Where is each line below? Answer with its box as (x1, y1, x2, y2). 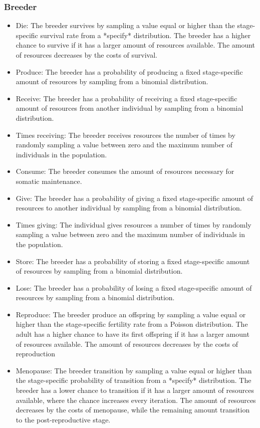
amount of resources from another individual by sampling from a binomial (16, 103, 243, 113)
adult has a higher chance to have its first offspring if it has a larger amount (16, 329, 249, 339)
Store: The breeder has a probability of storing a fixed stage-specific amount (16, 256, 250, 266)
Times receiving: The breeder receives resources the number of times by (16, 129, 235, 140)
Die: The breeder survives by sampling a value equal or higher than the (16, 20, 235, 31)
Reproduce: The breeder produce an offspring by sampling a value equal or (16, 309, 246, 319)
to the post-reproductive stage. (16, 414, 111, 424)
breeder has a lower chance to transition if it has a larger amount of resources (16, 385, 254, 395)
